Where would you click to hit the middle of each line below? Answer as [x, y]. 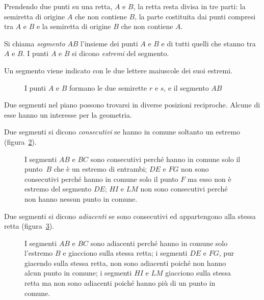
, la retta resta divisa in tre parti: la [189, 6]
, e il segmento [186, 87]
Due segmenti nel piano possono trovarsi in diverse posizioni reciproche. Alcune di [132, 105]
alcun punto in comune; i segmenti [78, 273]
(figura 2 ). [20, 141]
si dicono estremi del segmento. [121, 53]
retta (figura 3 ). [29, 226]
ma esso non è [209, 179]
